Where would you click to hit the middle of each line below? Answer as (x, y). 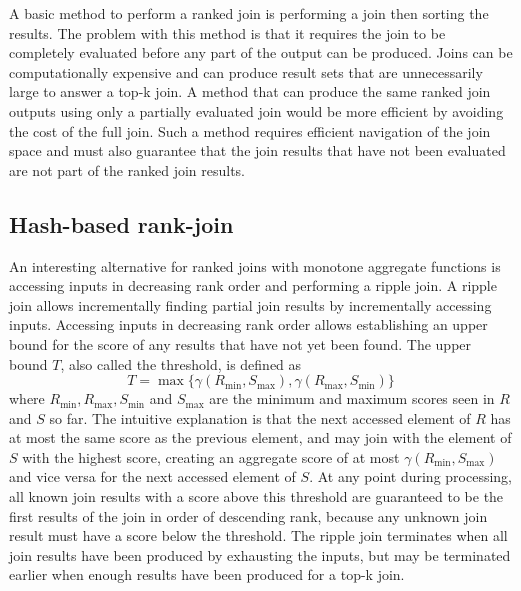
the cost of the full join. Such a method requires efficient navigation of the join (250, 130)
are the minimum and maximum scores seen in (352, 398)
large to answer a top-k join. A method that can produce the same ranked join (250, 91)
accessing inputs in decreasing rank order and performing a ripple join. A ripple (253, 285)
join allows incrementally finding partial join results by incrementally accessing (250, 304)
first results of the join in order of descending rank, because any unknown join (248, 515)
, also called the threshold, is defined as (181, 363)
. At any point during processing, (410, 476)
